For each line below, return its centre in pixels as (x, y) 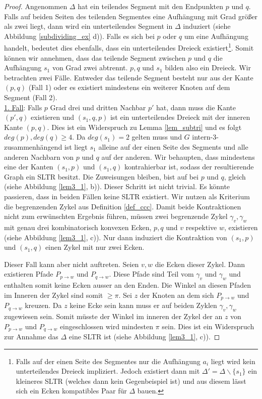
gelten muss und (157, 137)
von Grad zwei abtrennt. (90, 68)
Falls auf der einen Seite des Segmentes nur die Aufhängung (108, 361)
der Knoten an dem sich (177, 295)
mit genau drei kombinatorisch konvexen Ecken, (78, 227)
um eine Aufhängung (216, 36)
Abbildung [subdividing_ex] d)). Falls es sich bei (79, 36)
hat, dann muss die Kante (196, 107)
